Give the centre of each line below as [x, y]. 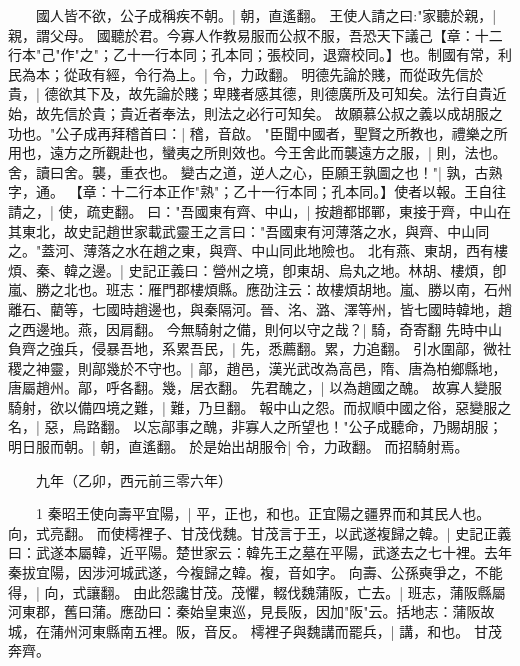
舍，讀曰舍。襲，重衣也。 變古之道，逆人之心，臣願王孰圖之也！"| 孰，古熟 [255, 171]
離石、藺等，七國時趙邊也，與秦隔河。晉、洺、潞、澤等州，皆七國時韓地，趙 [260, 308]
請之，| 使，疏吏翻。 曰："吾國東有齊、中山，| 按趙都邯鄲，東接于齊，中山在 [260, 210]
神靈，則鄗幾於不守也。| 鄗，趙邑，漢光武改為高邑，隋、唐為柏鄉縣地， [271, 367]
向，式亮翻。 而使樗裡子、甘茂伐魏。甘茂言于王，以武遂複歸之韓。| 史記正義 [260, 532]
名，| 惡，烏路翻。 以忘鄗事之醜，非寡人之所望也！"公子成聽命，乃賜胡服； [255, 426]
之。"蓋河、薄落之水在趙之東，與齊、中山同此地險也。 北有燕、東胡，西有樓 [258, 250]
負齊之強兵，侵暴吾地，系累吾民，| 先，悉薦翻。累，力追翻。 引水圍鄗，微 [253, 348]
